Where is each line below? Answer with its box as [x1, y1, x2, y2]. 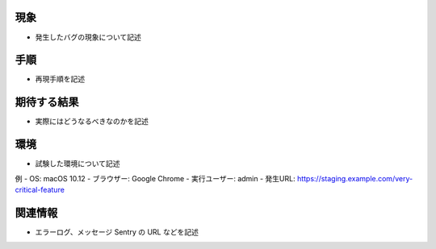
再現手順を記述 [35, 74, 85, 84]
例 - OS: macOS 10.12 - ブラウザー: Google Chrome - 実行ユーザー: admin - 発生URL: [15, 173, 296, 183]
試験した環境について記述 [35, 159, 120, 168]
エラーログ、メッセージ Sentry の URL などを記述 [35, 226, 199, 237]
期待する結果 [15, 95, 79, 109]
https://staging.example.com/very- [296, 173, 413, 183]
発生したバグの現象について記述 [35, 32, 141, 42]
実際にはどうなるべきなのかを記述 [35, 117, 149, 127]
